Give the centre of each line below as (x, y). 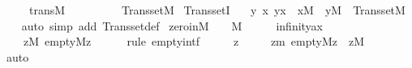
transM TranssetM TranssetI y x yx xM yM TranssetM (217, 10)
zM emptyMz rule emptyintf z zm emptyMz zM (193, 41)
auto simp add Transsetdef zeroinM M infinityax (172, 25)
